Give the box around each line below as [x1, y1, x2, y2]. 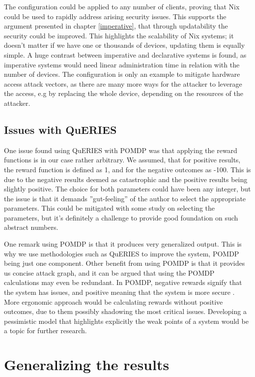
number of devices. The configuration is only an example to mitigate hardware [4, 69, 240, 79]
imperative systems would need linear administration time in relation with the [4, 59, 240, 69]
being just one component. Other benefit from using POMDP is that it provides [4, 258, 245, 268]
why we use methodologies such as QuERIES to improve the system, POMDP [4, 248, 239, 258]
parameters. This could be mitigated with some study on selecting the [4, 203, 215, 213]
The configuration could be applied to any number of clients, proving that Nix [4, 1, 240, 11]
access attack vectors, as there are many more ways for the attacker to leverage [4, 78, 242, 89]
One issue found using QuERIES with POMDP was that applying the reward [4, 145, 237, 155]
